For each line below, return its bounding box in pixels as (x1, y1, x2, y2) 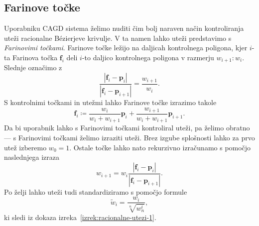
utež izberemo (4, 142, 47, 152)
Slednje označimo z (4, 62, 62, 73)
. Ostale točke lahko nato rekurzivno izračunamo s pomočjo (69, 142, 251, 152)
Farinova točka (12, 52, 58, 62)
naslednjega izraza (4, 152, 59, 162)
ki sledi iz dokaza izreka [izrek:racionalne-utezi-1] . (4, 212, 156, 222)
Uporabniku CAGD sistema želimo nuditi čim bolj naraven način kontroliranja (4, 23, 244, 33)
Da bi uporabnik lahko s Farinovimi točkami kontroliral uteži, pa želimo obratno (4, 122, 250, 133)
